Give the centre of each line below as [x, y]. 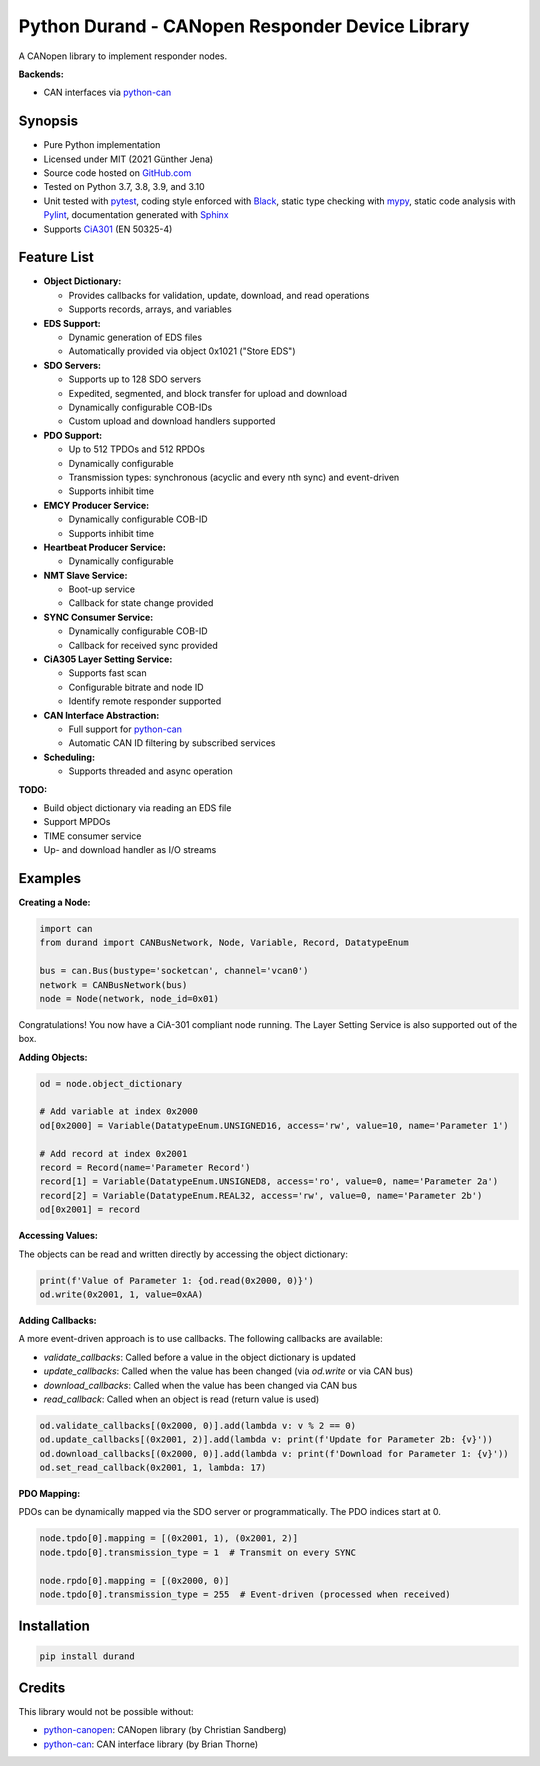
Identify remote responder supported [145, 701]
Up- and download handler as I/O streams [130, 850]
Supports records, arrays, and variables [150, 309]
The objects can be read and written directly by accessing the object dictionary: [183, 1254]
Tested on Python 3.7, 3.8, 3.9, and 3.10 [124, 187]
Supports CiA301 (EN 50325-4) [108, 229]
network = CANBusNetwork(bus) [113, 984]
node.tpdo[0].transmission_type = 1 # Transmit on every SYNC [198, 1552]
